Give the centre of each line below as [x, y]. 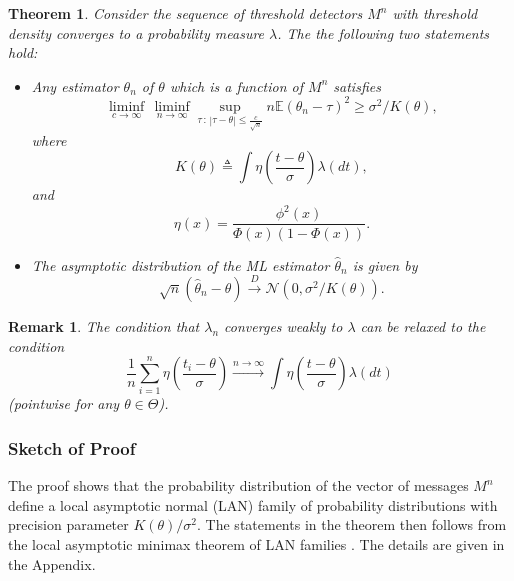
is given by [385, 264]
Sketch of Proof [72, 447]
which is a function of [236, 85]
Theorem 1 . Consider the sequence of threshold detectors [185, 13]
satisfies [357, 85]
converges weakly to [283, 325]
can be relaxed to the [423, 325]
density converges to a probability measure [136, 32]
